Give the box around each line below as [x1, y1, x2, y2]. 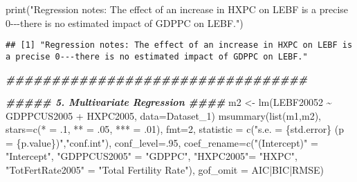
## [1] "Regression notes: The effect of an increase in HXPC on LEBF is [6, 40, 353, 51]
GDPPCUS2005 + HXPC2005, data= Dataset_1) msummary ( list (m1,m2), [6, 108, 322, 122]
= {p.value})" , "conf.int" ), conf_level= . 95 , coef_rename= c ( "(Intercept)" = [6, 135, 318, 149]
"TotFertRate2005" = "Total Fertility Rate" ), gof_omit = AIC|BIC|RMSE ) [6, 163, 324, 177]
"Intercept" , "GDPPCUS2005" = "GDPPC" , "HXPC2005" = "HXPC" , [6, 149, 297, 163]
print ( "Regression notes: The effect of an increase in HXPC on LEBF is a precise [6, 2, 349, 16]
